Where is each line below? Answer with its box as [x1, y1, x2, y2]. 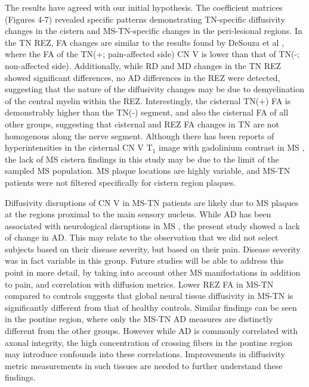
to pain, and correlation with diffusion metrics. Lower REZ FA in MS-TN [5, 277, 274, 290]
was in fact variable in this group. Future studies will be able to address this [5, 254, 284, 267]
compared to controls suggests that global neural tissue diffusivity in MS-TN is [5, 289, 293, 302]
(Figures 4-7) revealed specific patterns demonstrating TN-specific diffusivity [5, 13, 285, 25]
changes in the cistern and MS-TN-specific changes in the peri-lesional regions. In [5, 24, 302, 37]
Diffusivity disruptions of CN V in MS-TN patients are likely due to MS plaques [5, 196, 299, 208]
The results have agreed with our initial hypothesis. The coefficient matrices [5, 1, 283, 13]
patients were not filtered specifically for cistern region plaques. [5, 176, 236, 188]
